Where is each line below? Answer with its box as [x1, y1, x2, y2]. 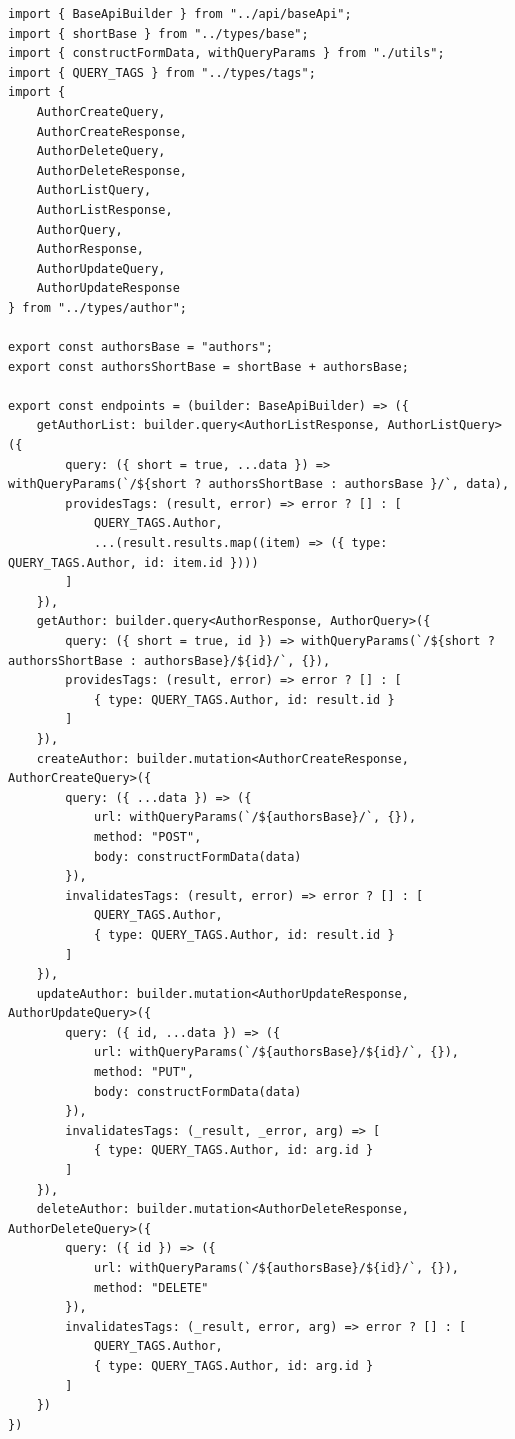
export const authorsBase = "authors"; [8, 340, 273, 355]
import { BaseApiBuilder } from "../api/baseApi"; [8, 7, 352, 21]
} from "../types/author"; [8, 300, 187, 315]
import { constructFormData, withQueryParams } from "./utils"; [8, 46, 445, 61]
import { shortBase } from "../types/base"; [8, 26, 309, 41]
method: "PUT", [93, 1065, 195, 1080]
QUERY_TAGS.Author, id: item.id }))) [8, 555, 259, 570]
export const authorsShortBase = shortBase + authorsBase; [8, 359, 409, 374]
